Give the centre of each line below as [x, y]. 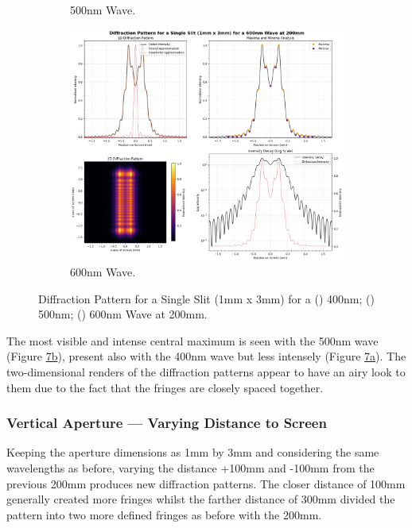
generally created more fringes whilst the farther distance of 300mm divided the [201, 499]
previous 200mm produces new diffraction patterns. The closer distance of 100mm [206, 483]
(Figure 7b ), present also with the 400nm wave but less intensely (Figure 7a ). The [206, 356]
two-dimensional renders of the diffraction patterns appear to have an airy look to [206, 372]
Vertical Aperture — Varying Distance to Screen [167, 423]
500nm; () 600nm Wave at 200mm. [123, 314]
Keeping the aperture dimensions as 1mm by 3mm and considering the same [193, 452]
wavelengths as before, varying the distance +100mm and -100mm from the [190, 468]
